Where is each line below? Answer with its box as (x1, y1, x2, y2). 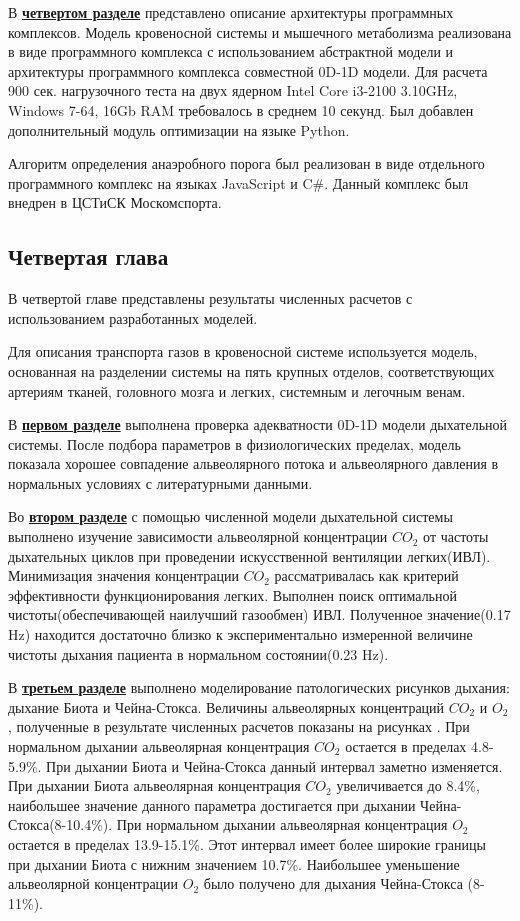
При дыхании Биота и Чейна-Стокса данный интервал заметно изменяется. (46, 755, 503, 776)
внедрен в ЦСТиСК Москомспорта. (8, 192, 222, 213)
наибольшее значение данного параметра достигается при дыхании (8, 794, 416, 815)
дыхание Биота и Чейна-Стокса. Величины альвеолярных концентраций (8, 696, 445, 717)
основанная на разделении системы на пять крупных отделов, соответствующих (8, 360, 495, 381)
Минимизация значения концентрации (8, 565, 239, 586)
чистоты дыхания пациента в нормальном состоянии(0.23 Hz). (8, 643, 389, 664)
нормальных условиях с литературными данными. (8, 472, 313, 493)
